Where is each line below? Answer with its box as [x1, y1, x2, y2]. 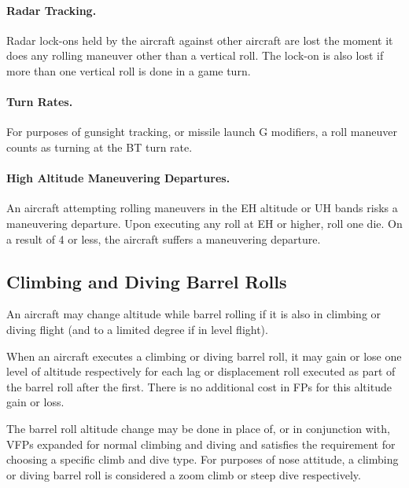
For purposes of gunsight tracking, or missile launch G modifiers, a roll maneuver [6, 123, 397, 140]
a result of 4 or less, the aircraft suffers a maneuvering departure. [6, 230, 321, 247]
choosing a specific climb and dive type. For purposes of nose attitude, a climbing [6, 451, 399, 468]
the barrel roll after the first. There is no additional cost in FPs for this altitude [6, 378, 392, 394]
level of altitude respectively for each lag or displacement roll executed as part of [6, 363, 396, 380]
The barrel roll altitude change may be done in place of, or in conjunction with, [6, 420, 390, 436]
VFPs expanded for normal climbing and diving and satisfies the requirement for [6, 435, 396, 452]
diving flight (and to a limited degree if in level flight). [6, 321, 268, 337]
